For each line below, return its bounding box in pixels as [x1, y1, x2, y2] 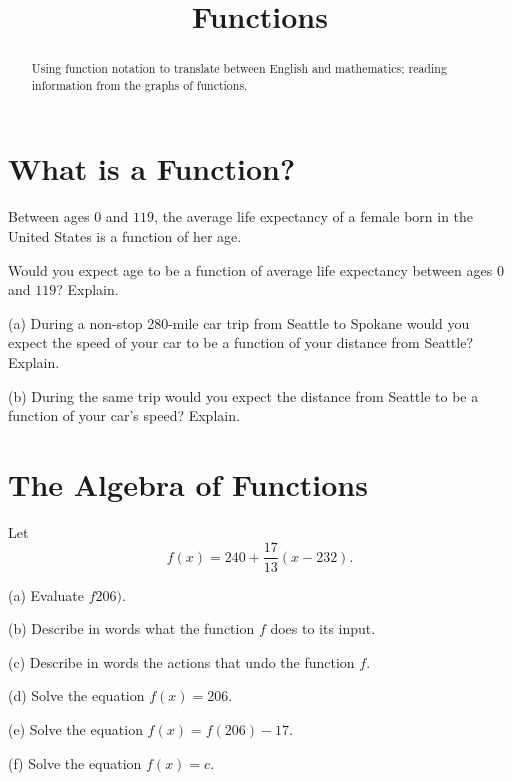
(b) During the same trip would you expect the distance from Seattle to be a [8, 385, 479, 406]
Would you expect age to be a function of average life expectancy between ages [8, 259, 493, 280]
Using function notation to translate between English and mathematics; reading [31, 60, 447, 77]
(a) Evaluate [8, 584, 85, 605]
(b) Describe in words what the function [8, 618, 255, 639]
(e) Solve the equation [8, 718, 143, 739]
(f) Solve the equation [8, 752, 142, 773]
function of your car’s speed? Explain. [8, 405, 240, 426]
